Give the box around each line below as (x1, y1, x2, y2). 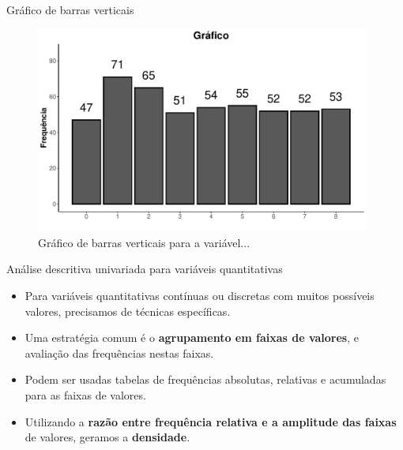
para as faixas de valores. (24, 386, 146, 403)
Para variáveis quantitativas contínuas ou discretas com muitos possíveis (24, 287, 375, 303)
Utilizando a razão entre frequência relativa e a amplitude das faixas (24, 413, 397, 429)
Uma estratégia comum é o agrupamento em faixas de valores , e (24, 329, 360, 346)
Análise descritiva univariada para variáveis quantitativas (6, 261, 283, 277)
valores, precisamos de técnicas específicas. (24, 302, 231, 319)
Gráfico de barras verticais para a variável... (38, 234, 250, 250)
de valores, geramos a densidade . (24, 429, 190, 445)
